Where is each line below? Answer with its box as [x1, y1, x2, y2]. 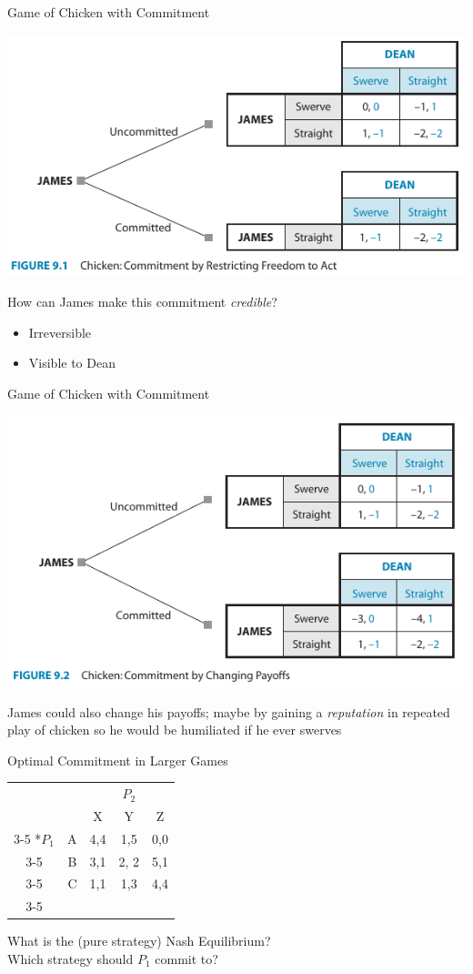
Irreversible [28, 322, 92, 341]
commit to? [155, 949, 218, 969]
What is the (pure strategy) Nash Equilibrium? [7, 931, 271, 950]
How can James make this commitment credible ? [7, 291, 277, 310]
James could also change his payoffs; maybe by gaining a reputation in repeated [7, 702, 450, 721]
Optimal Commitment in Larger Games [7, 750, 228, 769]
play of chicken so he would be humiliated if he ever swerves [7, 720, 342, 739]
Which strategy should [7, 949, 134, 969]
